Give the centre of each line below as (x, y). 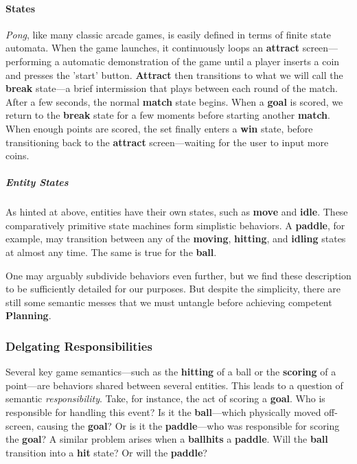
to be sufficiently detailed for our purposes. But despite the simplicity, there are (173, 289)
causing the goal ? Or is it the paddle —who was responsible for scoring (188, 425)
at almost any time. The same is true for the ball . (111, 252)
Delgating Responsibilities (79, 346)
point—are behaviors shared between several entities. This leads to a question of (174, 385)
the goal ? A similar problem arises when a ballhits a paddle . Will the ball (167, 439)
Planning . (28, 315)
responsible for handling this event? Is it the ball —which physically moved (163, 412)
